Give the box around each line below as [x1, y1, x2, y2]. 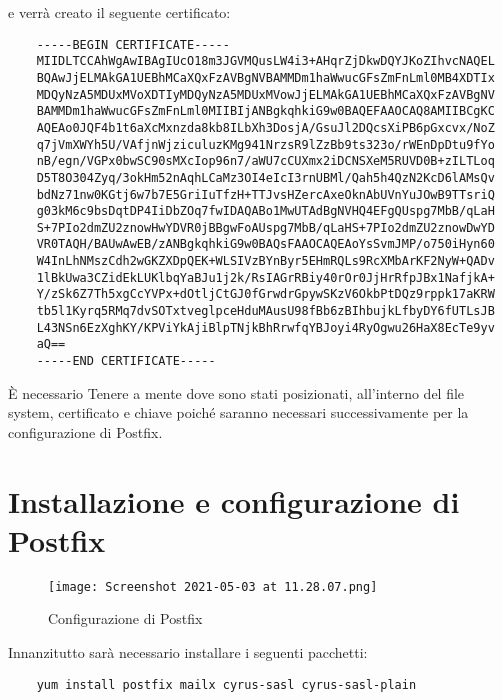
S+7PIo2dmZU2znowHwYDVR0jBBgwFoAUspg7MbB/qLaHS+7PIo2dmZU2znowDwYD [36, 220, 495, 235]
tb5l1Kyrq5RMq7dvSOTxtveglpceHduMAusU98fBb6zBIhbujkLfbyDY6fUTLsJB [36, 304, 495, 319]
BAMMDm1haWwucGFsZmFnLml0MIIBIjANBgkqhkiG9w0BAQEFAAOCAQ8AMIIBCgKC [36, 104, 495, 119]
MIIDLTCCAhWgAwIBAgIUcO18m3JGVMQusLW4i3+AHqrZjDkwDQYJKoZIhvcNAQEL [36, 54, 495, 69]
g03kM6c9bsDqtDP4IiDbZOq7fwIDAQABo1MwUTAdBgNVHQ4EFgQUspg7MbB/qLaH [36, 204, 495, 219]
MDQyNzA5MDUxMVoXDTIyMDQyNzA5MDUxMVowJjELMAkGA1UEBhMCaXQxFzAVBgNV [36, 87, 495, 102]
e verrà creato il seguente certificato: [8, 2, 231, 22]
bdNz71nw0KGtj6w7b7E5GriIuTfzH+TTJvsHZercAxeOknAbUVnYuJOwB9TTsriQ [36, 187, 495, 202]
